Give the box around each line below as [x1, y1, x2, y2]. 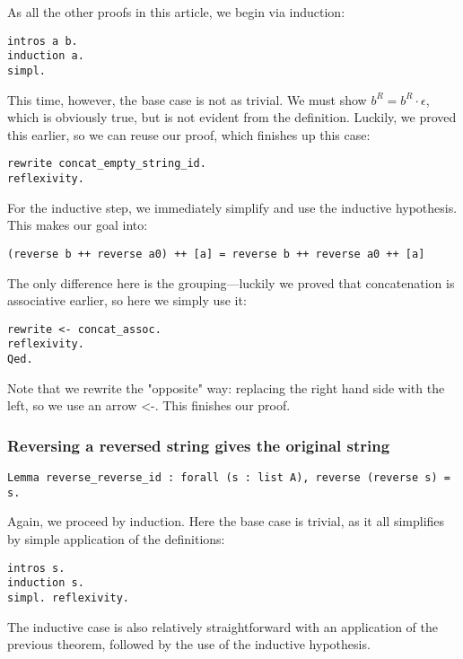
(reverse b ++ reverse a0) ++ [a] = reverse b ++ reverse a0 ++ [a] [7, 247, 425, 260]
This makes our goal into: [7, 215, 148, 234]
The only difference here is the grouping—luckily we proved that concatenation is [7, 273, 455, 292]
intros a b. [7, 34, 78, 48]
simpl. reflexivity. [7, 591, 130, 604]
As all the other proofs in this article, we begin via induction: [7, 3, 345, 21]
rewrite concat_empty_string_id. [7, 157, 206, 171]
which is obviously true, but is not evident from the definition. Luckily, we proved [7, 108, 457, 127]
